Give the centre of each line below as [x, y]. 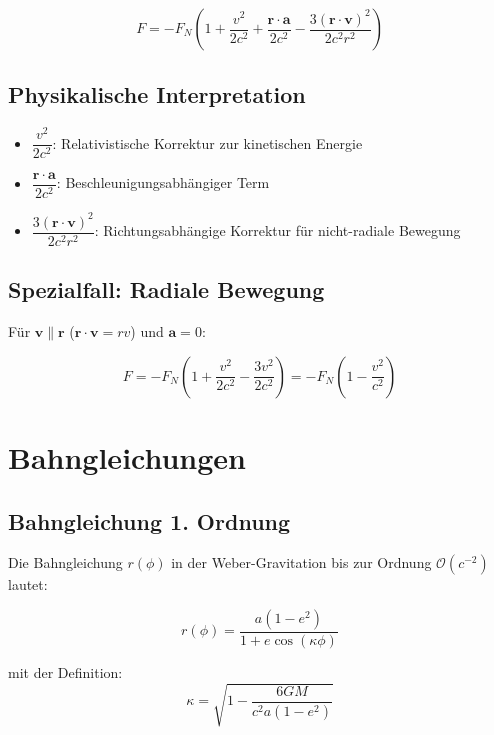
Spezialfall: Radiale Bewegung [166, 289]
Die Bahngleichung [65, 562]
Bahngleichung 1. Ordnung [149, 520]
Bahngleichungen [127, 456]
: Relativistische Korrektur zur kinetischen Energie [207, 142]
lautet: [28, 584]
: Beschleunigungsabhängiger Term [163, 182]
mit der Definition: [65, 671]
